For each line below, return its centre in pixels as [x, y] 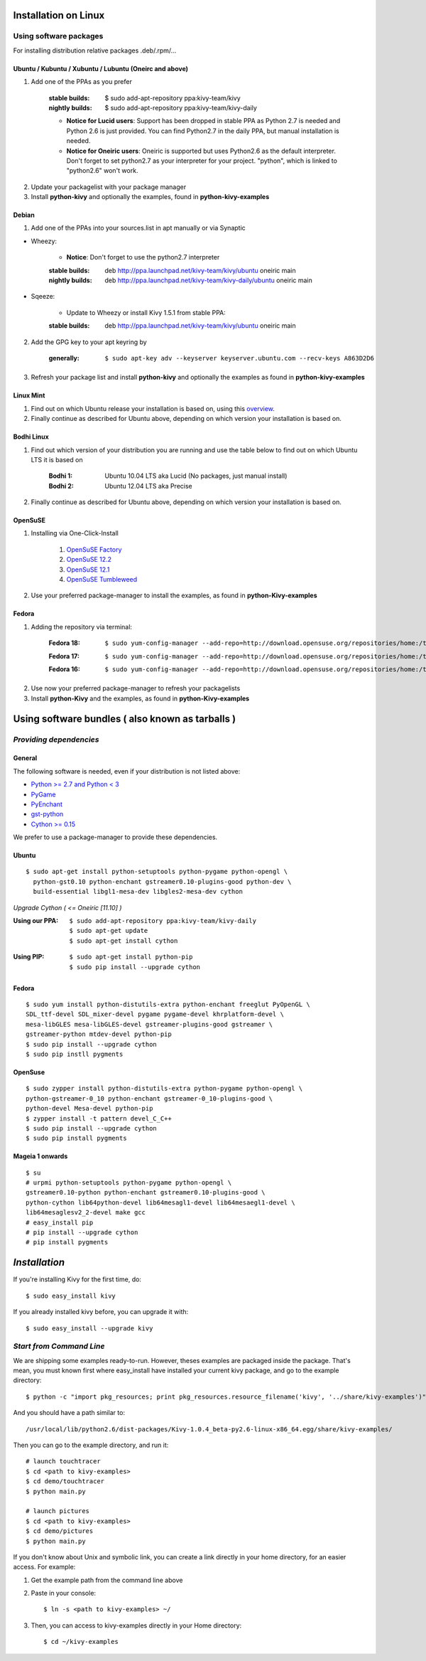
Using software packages [58, 36]
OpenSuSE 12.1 [88, 570]
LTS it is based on [57, 459]
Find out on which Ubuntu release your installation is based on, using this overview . [153, 408]
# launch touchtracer [63, 1462]
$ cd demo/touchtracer [65, 1481]
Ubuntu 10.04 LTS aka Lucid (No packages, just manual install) [196, 476]
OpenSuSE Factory [94, 549]
